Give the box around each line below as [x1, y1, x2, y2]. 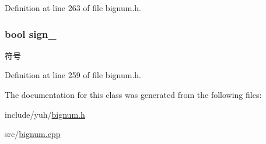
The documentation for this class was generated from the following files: [5, 89, 262, 100]
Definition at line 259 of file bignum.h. [5, 69, 141, 81]
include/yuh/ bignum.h [5, 108, 85, 120]
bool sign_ [5, 26, 57, 41]
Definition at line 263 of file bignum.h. [5, 2, 141, 13]
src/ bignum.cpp [5, 128, 61, 140]
